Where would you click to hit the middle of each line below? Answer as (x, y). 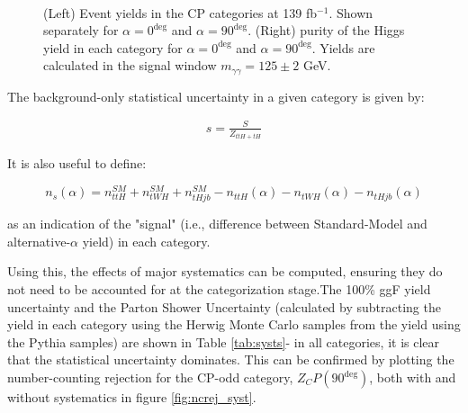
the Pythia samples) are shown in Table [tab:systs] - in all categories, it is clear (224, 341)
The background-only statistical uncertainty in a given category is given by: (216, 96)
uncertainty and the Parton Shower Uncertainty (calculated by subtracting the (224, 306)
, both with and (413, 377)
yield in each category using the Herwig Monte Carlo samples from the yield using (234, 324)
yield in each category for (113, 47)
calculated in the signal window (130, 65)
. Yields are (343, 47)
